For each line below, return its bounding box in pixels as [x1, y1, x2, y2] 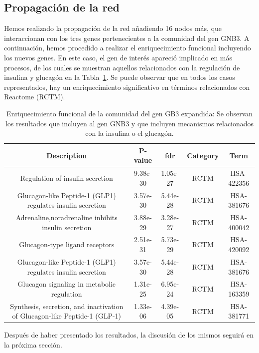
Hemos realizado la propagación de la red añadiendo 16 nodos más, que [4, 23, 222, 33]
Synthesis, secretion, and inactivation [10, 301, 124, 311]
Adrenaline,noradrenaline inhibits [15, 212, 118, 223]
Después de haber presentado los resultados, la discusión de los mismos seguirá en [4, 330, 254, 340]
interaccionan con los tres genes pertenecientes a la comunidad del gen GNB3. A [4, 32, 250, 43]
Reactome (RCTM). [4, 91, 65, 102]
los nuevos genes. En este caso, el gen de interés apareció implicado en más [4, 52, 233, 62]
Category [187, 150, 219, 160]
